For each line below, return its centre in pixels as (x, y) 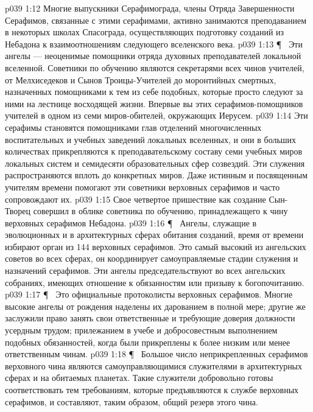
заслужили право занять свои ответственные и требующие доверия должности (150, 318)
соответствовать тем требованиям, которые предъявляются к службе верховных (152, 389)
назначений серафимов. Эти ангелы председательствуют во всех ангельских (145, 271)
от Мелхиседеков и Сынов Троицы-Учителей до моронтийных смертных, (141, 79)
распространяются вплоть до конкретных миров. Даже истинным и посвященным (156, 175)
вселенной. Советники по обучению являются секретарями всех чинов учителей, (155, 67)
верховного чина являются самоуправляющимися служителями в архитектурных (154, 365)
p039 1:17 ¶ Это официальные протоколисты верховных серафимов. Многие (149, 294)
